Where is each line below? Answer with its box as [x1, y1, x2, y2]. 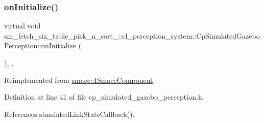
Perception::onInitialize [4, 40, 77, 51]
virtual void [4, 20, 41, 31]
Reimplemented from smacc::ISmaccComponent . [4, 74, 155, 85]
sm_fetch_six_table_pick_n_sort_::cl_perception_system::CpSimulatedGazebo [4, 30, 260, 41]
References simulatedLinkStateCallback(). [4, 108, 135, 119]
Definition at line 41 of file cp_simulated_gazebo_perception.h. [4, 91, 204, 102]
